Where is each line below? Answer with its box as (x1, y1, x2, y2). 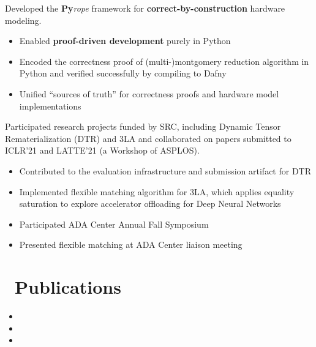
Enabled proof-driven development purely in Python (19, 34, 231, 47)
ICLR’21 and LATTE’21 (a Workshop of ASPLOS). (5, 144, 200, 157)
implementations (19, 99, 81, 112)
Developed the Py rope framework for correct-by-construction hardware (5, 2, 285, 14)
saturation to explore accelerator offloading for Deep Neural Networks (19, 197, 281, 210)
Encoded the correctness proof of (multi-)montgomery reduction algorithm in (19, 54, 309, 67)
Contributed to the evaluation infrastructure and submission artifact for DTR (19, 164, 312, 177)
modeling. (5, 13, 42, 26)
